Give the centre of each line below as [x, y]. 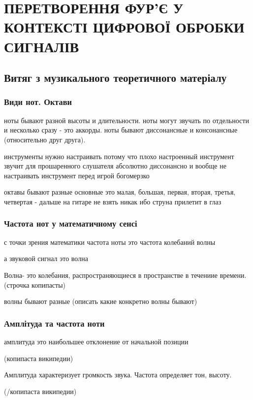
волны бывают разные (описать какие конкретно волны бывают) [101, 301]
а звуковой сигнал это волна [46, 258]
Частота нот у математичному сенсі [71, 223]
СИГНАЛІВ [42, 46]
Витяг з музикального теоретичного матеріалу [115, 78]
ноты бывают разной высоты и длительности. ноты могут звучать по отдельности [126, 120]
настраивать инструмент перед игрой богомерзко [77, 175]
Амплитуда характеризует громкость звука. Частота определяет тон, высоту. [118, 375]
